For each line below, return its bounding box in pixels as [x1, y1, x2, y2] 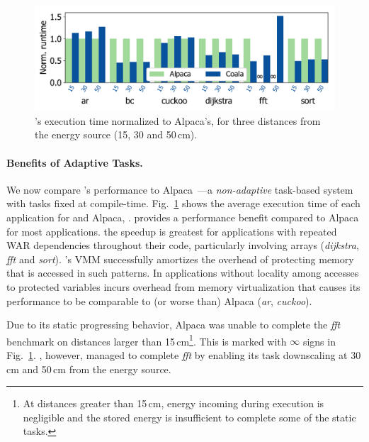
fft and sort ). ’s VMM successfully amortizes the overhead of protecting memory [6, 251, 354, 266]
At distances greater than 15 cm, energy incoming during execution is [23, 396, 324, 411]
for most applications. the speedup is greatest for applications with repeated [6, 223, 337, 238]
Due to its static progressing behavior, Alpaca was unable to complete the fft [6, 317, 341, 332]
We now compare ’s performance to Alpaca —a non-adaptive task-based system [6, 182, 353, 197]
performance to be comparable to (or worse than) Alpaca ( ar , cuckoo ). [6, 293, 312, 308]
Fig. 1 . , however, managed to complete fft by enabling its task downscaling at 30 [6, 348, 361, 362]
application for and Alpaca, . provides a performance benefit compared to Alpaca [6, 210, 359, 224]
